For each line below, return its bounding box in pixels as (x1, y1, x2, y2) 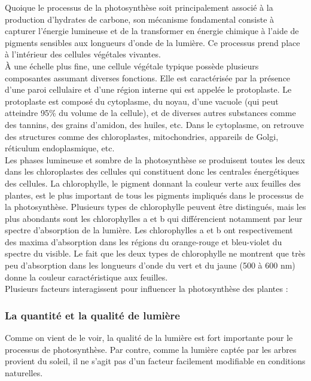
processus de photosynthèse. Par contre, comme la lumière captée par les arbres (5, 343, 297, 355)
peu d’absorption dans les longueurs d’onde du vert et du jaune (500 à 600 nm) (5, 259, 295, 272)
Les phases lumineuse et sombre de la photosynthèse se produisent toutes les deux (5, 153, 305, 166)
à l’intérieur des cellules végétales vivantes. (5, 48, 161, 60)
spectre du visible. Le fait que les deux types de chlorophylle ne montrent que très (5, 247, 306, 260)
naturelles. (5, 366, 43, 379)
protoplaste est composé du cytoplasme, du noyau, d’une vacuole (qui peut (5, 95, 279, 107)
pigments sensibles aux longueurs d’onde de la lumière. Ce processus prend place (5, 36, 300, 48)
